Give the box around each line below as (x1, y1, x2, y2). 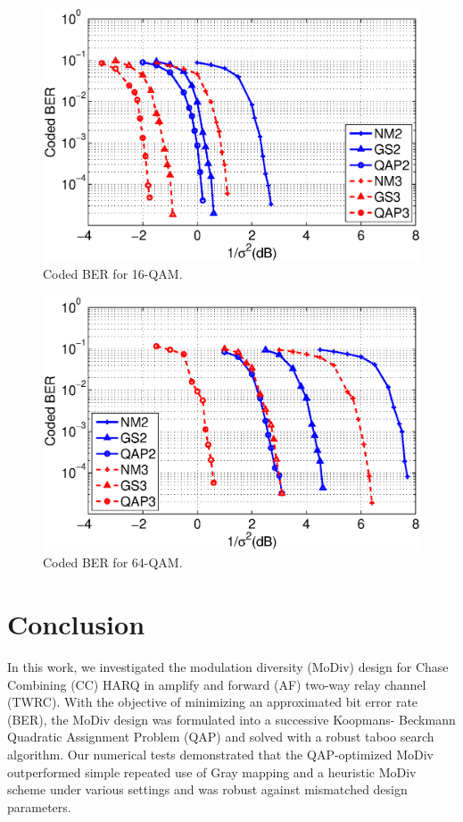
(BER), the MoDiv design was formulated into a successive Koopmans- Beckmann (7, 709, 456, 728)
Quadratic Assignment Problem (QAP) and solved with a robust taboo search (7, 727, 434, 746)
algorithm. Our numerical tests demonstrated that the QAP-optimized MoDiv (7, 744, 434, 763)
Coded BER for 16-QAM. (43, 264, 183, 283)
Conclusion (7, 606, 145, 642)
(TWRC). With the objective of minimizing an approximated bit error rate (7, 692, 418, 711)
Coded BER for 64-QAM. (43, 553, 183, 572)
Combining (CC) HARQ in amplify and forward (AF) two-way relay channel (7, 675, 426, 693)
